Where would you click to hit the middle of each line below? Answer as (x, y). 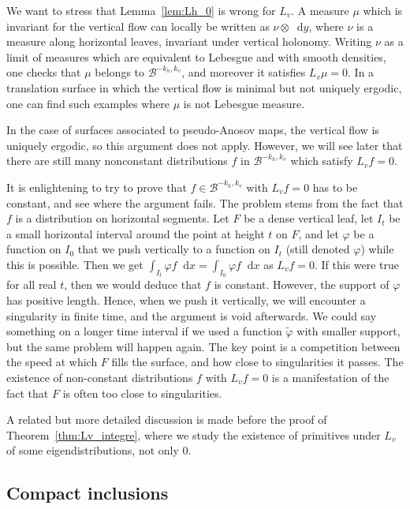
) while (377, 249)
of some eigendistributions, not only (93, 450)
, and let (319, 233)
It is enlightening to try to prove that (97, 187)
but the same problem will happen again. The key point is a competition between (203, 346)
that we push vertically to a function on (174, 249)
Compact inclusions (88, 493)
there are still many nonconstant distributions (117, 161)
